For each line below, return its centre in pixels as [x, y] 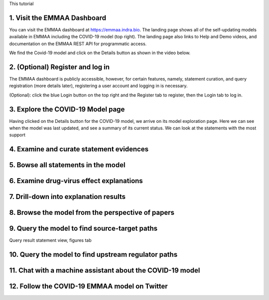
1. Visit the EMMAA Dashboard [58, 18]
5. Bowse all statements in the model [67, 165]
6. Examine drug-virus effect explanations [76, 181]
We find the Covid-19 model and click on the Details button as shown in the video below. [100, 53]
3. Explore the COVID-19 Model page [67, 109]
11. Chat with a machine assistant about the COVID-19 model [105, 270]
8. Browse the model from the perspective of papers [92, 213]
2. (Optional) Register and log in [59, 67]
